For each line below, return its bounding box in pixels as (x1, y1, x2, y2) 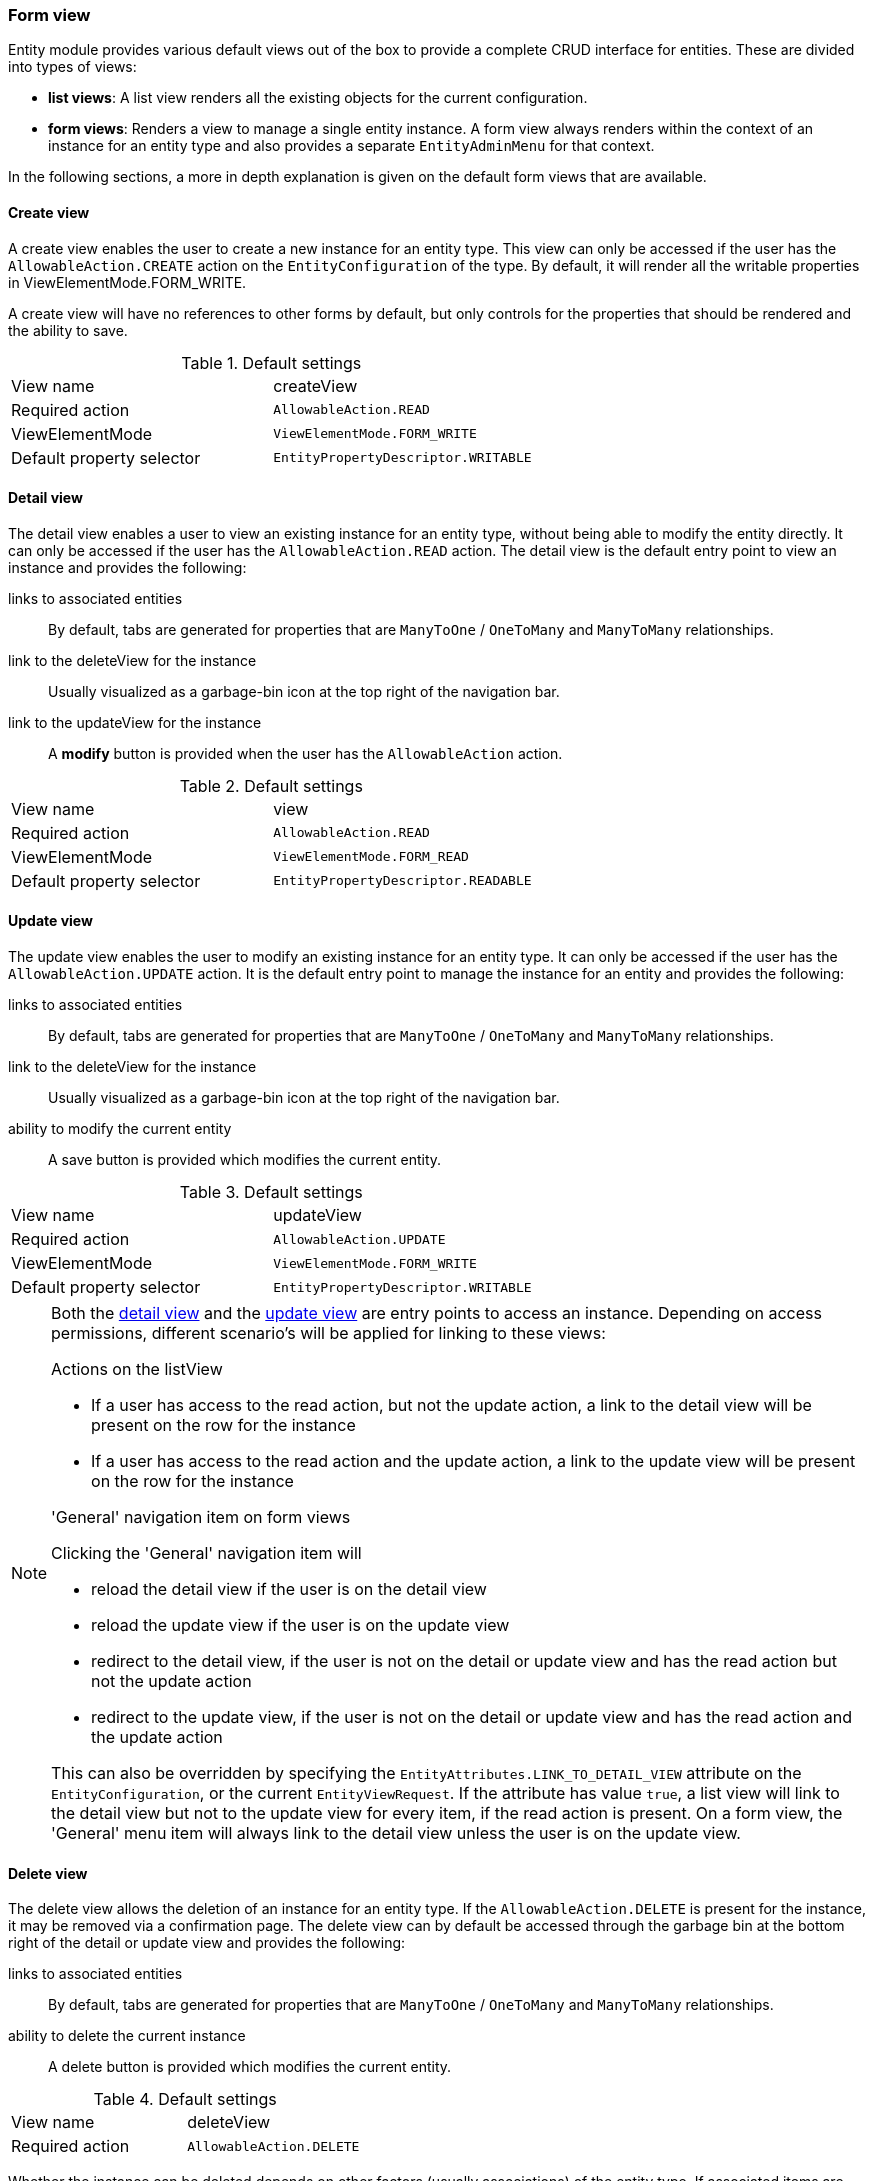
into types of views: (8, 58, 137, 76)
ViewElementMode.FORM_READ (273, 849, 469, 865)
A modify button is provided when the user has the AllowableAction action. (48, 744, 563, 762)
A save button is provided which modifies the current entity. (48, 1151, 442, 1169)
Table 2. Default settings (179, 775, 363, 796)
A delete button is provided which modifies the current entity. (48, 2058, 452, 2076)
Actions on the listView (51, 1359, 223, 1380)
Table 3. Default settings (179, 1182, 363, 1203)
